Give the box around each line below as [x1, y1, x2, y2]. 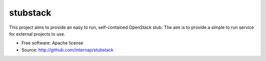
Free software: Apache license [21, 40, 84, 46]
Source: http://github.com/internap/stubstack [21, 47, 114, 53]
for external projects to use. [9, 31, 66, 37]
